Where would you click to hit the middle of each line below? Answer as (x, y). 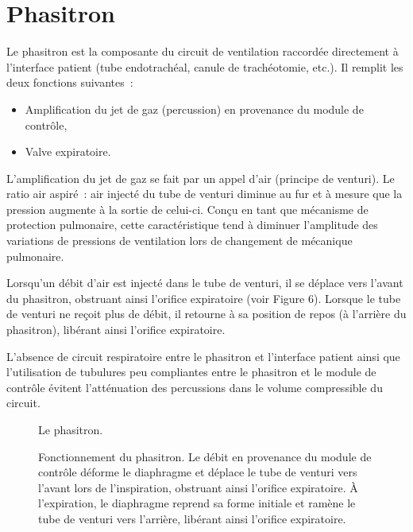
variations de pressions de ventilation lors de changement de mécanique (179, 241)
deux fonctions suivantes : (70, 82)
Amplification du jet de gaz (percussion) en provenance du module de (194, 109)
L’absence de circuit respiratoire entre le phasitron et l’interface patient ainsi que (203, 356)
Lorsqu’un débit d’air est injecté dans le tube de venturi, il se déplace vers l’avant (205, 283)
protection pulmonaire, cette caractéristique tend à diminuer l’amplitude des (192, 225)
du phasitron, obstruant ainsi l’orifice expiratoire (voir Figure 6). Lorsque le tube (204, 298)
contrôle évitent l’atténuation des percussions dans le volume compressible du (195, 387)
